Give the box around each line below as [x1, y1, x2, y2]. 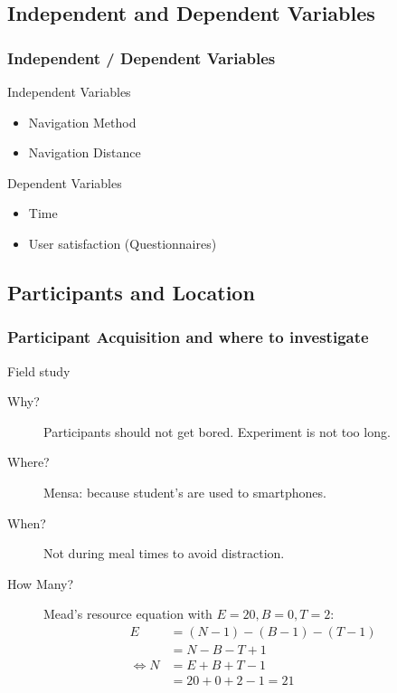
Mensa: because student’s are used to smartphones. [43, 482, 326, 501]
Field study [7, 361, 71, 380]
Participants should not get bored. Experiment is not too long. [43, 422, 391, 441]
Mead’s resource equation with [43, 604, 213, 623]
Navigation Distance [28, 143, 141, 162]
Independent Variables [7, 82, 131, 100]
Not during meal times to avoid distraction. [43, 544, 285, 563]
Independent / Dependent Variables [7, 46, 276, 69]
